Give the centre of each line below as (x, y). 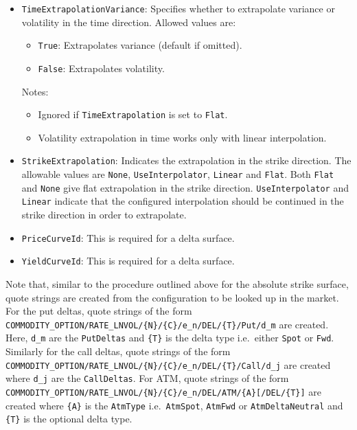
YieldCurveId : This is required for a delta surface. (128, 261)
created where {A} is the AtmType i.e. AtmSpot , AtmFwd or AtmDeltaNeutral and (174, 405)
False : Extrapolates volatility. (101, 68)
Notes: (35, 91)
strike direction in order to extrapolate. (104, 215)
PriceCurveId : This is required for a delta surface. (128, 237)
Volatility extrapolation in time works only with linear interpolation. (182, 137)
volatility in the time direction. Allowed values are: (129, 22)
